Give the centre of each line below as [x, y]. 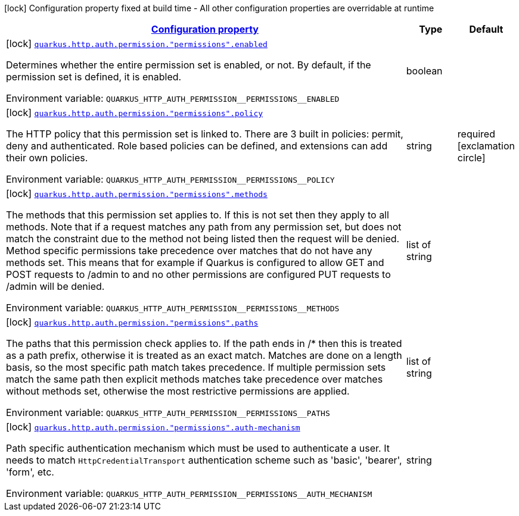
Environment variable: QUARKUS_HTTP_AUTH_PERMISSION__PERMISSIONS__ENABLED [173, 98]
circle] [471, 158]
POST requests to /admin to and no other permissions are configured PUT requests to [198, 274]
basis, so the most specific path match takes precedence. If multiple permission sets [196, 367]
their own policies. [47, 158]
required [476, 134]
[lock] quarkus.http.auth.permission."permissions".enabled [137, 43]
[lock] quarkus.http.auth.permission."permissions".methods [137, 193]
